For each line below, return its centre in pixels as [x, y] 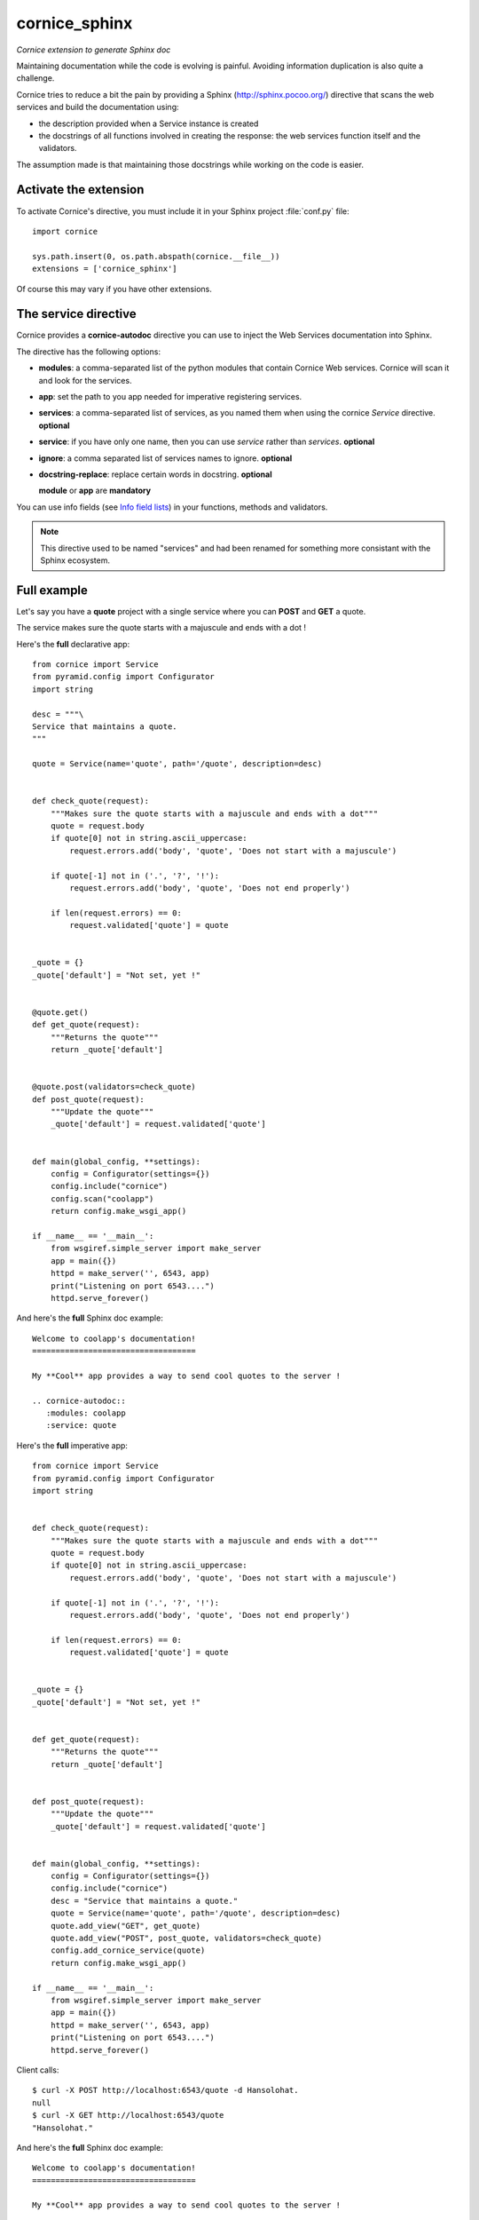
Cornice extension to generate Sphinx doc [94, 50]
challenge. [35, 78]
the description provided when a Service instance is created [149, 123]
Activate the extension [80, 190]
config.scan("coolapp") [102, 1198]
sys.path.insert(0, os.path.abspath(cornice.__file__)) [156, 256]
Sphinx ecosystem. [75, 560]
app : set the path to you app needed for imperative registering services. [170, 396]
